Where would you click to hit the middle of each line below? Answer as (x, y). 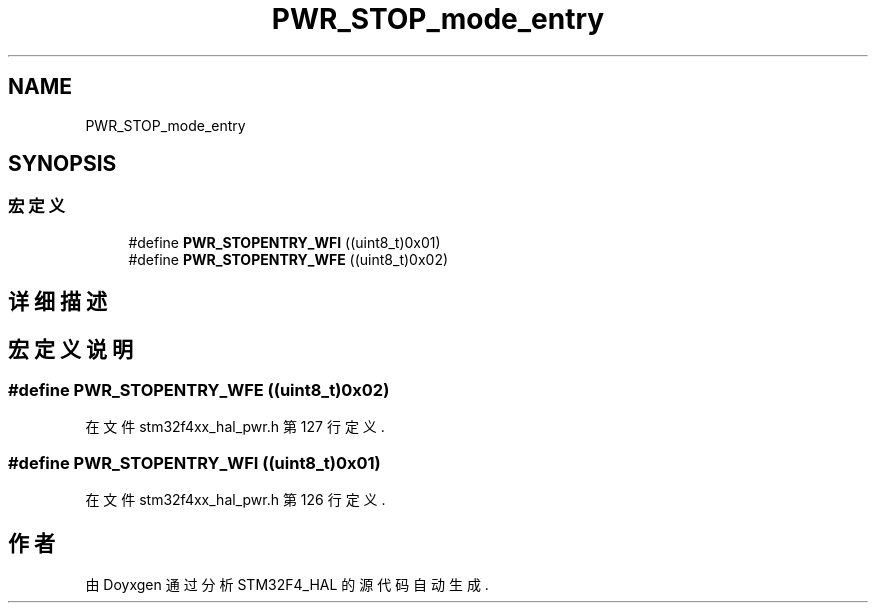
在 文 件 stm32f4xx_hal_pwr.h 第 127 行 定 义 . (235, 427)
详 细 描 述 (57, 302)
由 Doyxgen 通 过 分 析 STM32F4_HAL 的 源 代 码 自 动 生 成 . (287, 585)
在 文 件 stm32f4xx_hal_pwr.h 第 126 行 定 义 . (235, 500)
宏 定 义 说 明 (70, 349)
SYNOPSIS (62, 164)
